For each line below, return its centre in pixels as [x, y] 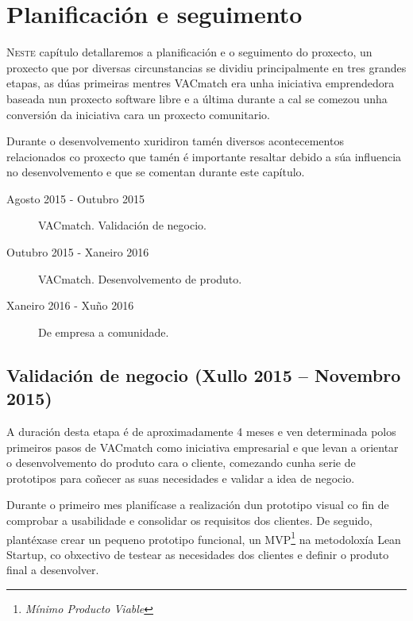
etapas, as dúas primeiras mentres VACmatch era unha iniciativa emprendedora [201, 83]
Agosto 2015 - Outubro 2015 [75, 198]
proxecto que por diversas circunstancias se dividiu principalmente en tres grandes [206, 67]
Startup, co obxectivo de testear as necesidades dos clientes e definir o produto [198, 554]
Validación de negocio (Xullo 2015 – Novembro [204, 374]
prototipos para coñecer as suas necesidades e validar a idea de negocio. [181, 478]
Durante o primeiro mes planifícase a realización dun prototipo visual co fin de [198, 505]
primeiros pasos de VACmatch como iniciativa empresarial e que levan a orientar [203, 447]
